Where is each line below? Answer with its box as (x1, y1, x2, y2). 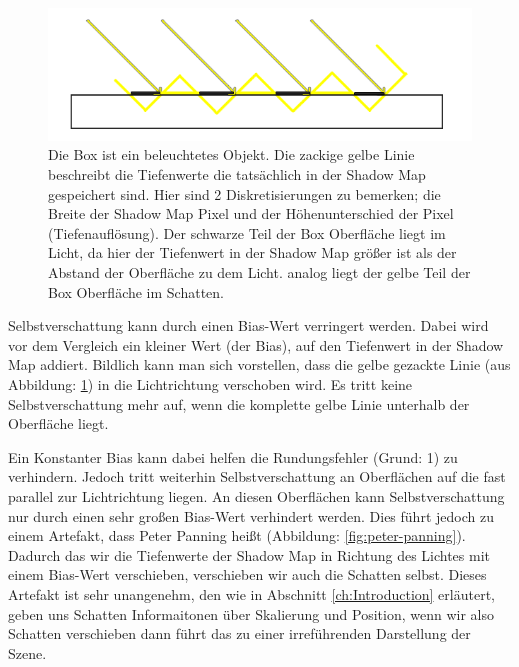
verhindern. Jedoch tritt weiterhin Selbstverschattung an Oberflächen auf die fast (8, 466, 506, 487)
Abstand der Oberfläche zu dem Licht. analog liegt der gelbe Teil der (48, 262, 471, 282)
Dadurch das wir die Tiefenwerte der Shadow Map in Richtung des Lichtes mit (8, 544, 491, 565)
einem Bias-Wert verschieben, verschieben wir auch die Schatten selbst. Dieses (8, 564, 487, 585)
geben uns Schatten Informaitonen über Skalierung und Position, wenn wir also (8, 603, 494, 624)
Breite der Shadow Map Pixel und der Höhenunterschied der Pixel (48, 203, 454, 224)
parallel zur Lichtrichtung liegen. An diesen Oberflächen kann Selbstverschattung (8, 485, 505, 506)
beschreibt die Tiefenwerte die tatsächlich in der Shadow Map (48, 164, 426, 185)
